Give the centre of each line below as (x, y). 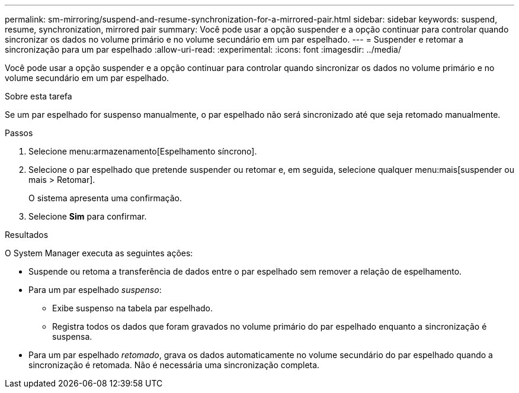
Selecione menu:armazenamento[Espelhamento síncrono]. (143, 151)
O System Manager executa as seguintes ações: (99, 253)
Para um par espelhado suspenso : (95, 290)
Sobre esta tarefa (39, 96)
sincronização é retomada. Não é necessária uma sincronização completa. (174, 365)
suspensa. (72, 336)
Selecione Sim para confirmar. (88, 216)
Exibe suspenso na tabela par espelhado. (133, 308)
